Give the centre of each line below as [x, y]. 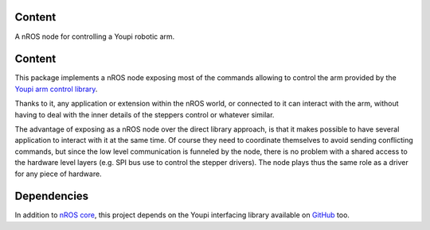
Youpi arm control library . [56, 89]
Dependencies [52, 196]
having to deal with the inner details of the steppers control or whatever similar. [145, 114]
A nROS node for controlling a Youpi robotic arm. [95, 36]
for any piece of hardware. [59, 174]
